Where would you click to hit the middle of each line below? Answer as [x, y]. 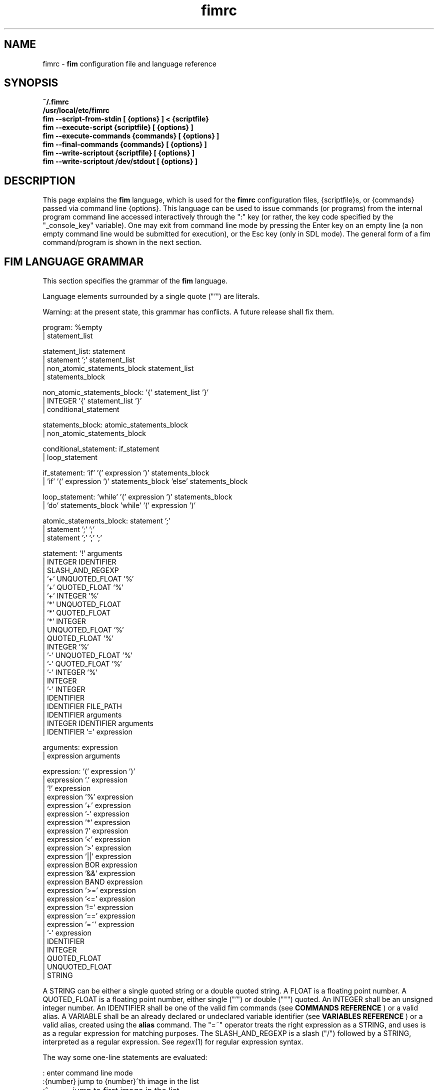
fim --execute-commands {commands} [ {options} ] [131, 136]
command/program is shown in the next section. [122, 242]
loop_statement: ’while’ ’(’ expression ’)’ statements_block [137, 497]
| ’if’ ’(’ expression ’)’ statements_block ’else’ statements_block [145, 481]
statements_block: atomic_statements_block [115, 425]
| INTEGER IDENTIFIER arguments [98, 723]
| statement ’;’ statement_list [89, 360]
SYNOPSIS [31, 83]
